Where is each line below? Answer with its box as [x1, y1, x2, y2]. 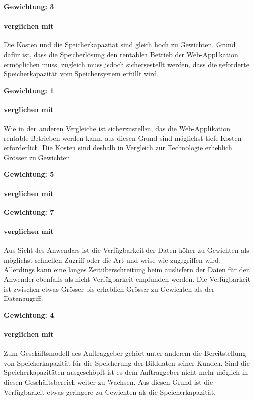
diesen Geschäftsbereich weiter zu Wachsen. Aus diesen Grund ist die [4, 377, 213, 387]
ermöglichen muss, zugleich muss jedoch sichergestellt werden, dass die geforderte [4, 59, 249, 69]
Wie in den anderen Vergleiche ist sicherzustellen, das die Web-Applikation [4, 123, 230, 133]
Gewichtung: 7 [4, 206, 54, 217]
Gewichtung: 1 [4, 85, 54, 95]
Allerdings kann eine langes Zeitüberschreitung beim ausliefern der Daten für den [4, 264, 250, 274]
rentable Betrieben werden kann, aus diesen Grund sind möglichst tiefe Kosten [4, 133, 242, 143]
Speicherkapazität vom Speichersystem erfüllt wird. [4, 68, 159, 79]
